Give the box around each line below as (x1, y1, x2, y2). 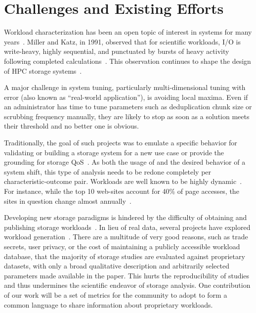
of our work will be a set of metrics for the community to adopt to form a (4, 289, 227, 300)
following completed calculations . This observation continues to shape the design (4, 55, 251, 66)
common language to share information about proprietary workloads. (4, 299, 213, 310)
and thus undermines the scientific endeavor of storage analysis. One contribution (4, 280, 251, 290)
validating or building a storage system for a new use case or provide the (4, 147, 224, 157)
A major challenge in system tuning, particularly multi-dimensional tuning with (4, 82, 246, 92)
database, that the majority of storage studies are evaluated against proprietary (4, 251, 245, 261)
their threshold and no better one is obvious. (4, 121, 139, 131)
